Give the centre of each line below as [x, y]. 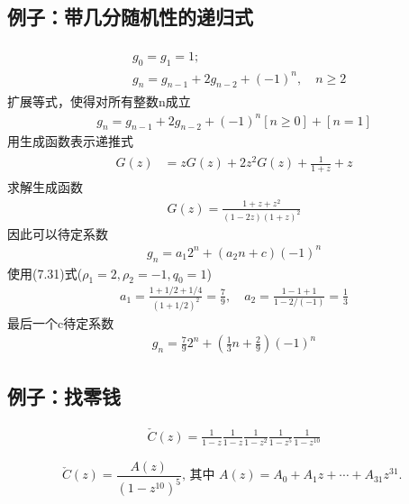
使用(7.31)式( [45, 273]
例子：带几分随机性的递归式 [130, 17]
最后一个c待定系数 [61, 322]
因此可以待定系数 [58, 233]
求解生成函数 [45, 187]
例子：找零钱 [64, 395]
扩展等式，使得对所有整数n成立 [99, 101]
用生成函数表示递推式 [70, 141]
